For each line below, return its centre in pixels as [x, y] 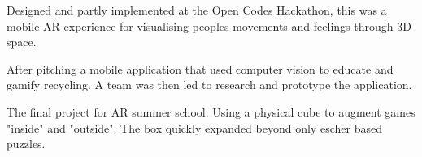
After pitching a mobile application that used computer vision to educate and [200, 68]
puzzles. [26, 144]
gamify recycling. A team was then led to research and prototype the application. [209, 85]
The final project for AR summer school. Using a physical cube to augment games [211, 111]
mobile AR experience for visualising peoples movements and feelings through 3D [209, 25]
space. [22, 42]
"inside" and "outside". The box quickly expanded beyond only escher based [194, 127]
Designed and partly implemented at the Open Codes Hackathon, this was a [197, 10]
